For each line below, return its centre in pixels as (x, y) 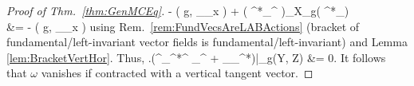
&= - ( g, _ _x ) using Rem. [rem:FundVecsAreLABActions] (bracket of (183, 26)
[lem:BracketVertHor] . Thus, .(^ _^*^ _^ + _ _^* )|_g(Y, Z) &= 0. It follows (196, 57)
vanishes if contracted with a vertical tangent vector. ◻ (177, 73)
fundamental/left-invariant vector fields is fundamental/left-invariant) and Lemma (207, 42)
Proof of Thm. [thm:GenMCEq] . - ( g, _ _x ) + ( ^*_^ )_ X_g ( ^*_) (178, 10)
